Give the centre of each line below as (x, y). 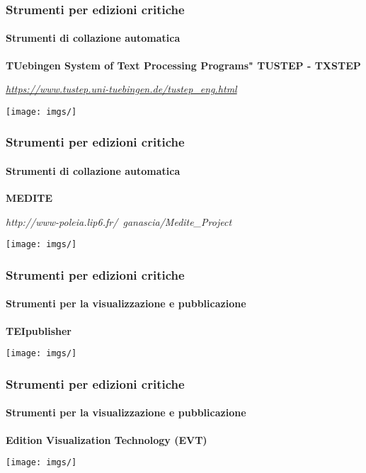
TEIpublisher (39, 330)
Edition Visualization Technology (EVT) (107, 439)
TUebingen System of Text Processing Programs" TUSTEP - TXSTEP (183, 65)
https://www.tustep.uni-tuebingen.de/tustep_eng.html (121, 89)
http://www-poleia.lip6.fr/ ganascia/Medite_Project (119, 221)
